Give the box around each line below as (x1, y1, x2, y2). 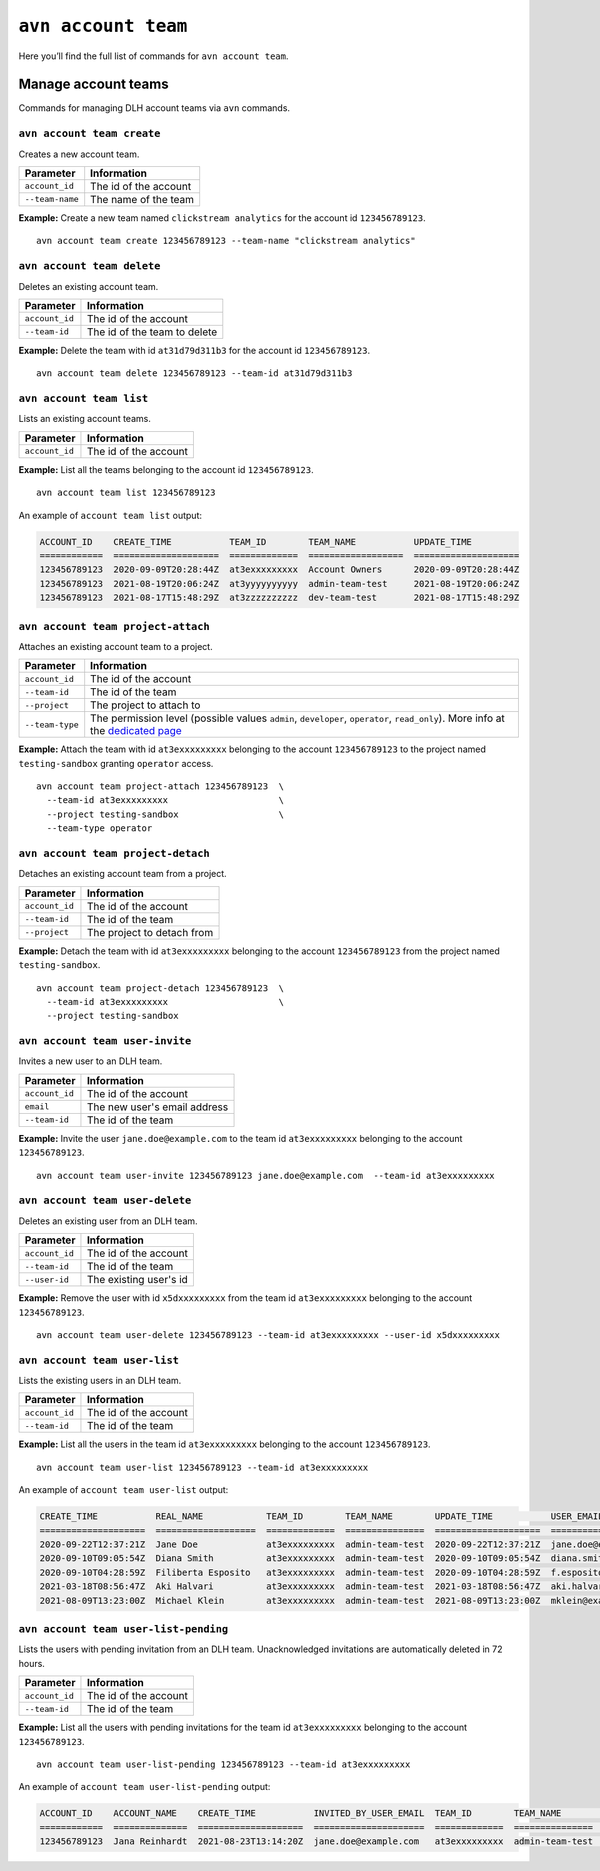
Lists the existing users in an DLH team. (18, 1375, 182, 1387)
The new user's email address (86, 1100, 229, 1114)
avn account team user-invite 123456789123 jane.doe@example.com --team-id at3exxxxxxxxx (36, 1170, 495, 1181)
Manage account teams (18, 76, 169, 93)
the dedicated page (90, 724, 182, 738)
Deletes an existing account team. (18, 280, 159, 292)
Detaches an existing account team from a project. (18, 868, 227, 880)
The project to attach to (90, 698, 201, 712)
